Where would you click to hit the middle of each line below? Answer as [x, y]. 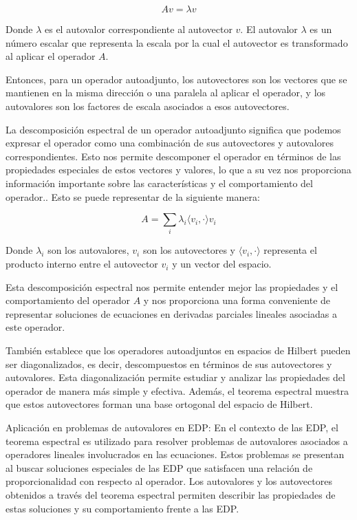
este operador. [35, 327]
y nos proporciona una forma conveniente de [237, 300]
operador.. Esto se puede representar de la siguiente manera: [133, 196]
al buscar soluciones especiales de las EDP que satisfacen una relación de [159, 467]
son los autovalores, [88, 250]
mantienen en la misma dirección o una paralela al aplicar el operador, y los [166, 93]
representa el [290, 250]
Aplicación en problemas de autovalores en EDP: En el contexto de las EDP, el [172, 427]
